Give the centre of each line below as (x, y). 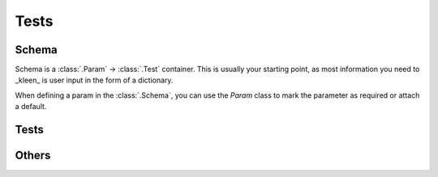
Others (33, 156)
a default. (31, 107)
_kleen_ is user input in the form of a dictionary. (94, 80)
